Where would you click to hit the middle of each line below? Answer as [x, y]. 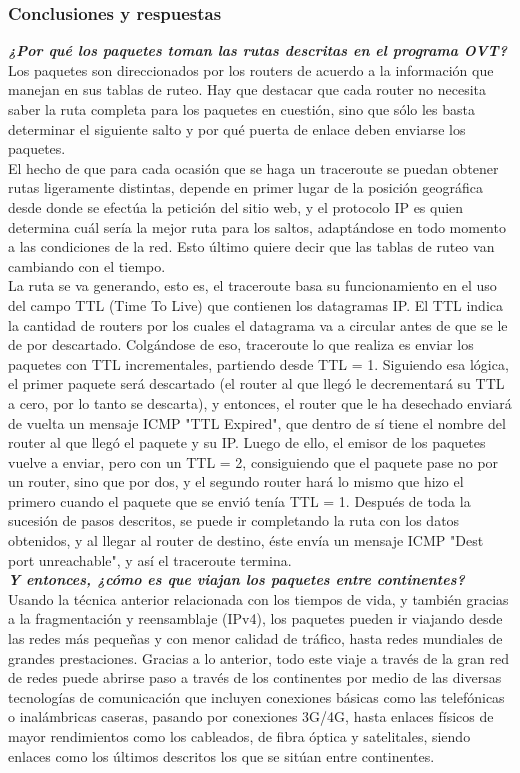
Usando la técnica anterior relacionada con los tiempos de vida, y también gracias [258, 598]
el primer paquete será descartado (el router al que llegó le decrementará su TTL [256, 383]
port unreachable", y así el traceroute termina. [150, 559]
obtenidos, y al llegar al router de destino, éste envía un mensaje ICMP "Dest [246, 540]
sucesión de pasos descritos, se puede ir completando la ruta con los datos [234, 520]
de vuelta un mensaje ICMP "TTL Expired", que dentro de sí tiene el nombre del [257, 422]
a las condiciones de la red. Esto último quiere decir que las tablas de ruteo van [251, 246]
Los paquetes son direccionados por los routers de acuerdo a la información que [251, 69]
